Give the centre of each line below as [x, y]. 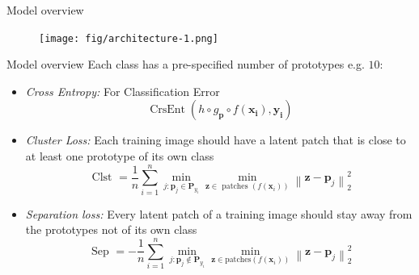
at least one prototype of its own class [120, 156]
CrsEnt [168, 110]
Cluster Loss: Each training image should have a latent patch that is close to [216, 140]
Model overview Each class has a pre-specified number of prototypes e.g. [186, 64]
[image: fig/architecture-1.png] [129, 38]
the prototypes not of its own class [111, 229]
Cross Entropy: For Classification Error [123, 91]
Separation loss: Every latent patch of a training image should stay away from [219, 213]
